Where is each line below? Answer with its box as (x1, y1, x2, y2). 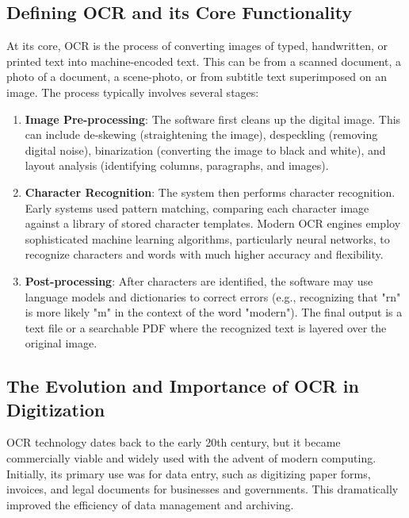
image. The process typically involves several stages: (6, 83, 259, 100)
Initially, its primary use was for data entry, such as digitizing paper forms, (6, 465, 371, 482)
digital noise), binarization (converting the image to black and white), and (25, 141, 386, 158)
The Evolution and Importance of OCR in (6, 374, 359, 398)
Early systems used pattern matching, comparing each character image (25, 199, 369, 216)
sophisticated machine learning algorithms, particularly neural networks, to (25, 230, 390, 247)
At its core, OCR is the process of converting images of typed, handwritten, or (6, 37, 388, 54)
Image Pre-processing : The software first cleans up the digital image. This (25, 110, 401, 127)
